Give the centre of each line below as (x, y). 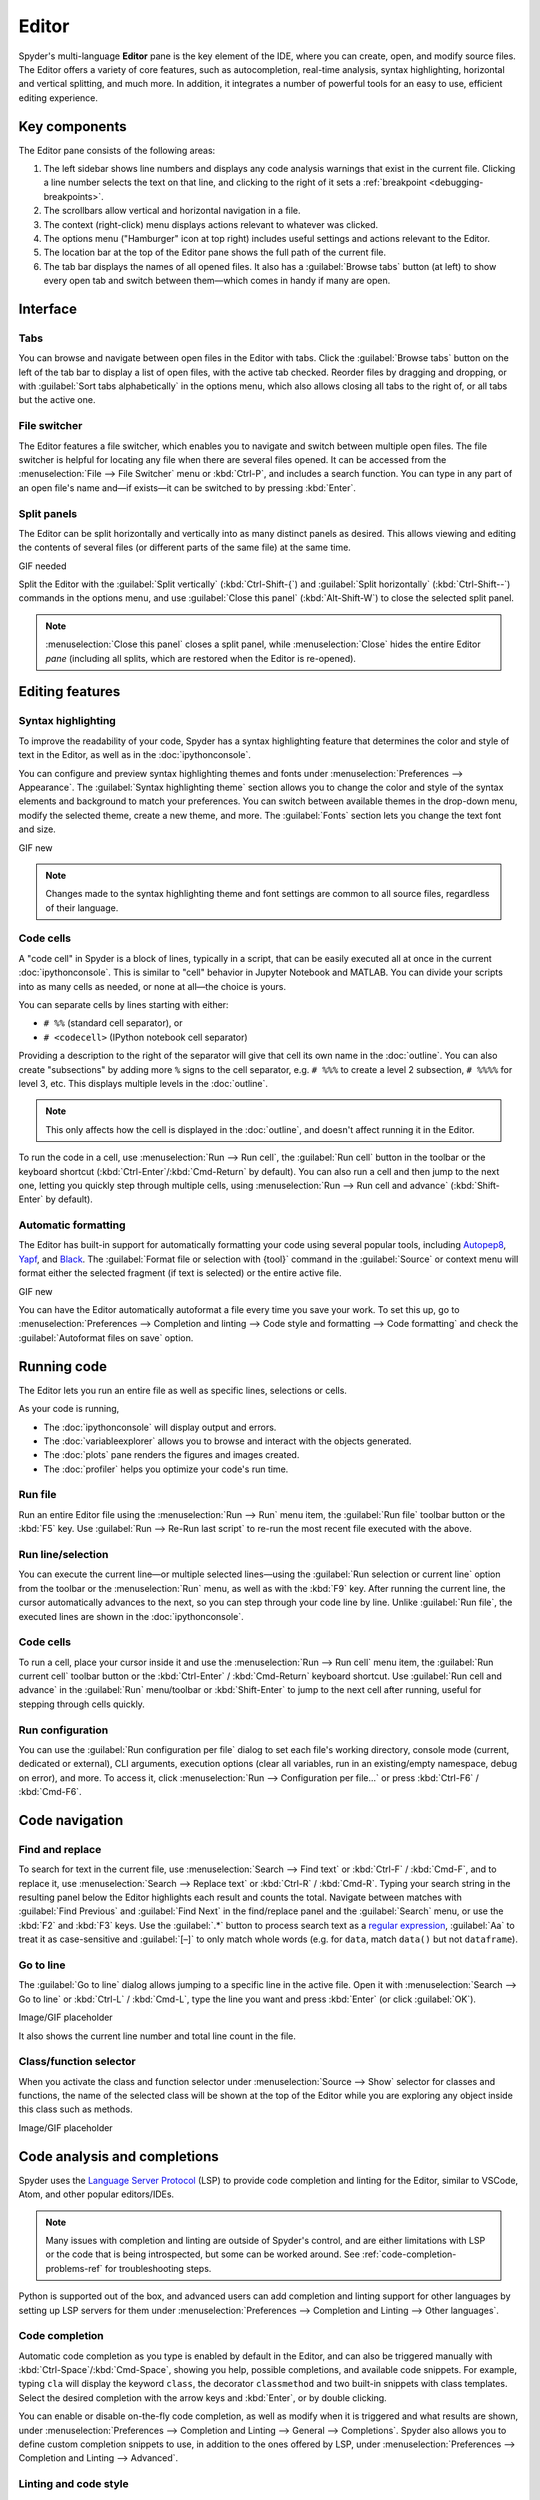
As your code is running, (69, 1409)
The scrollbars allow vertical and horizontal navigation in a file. (172, 211)
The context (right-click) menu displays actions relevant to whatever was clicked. (211, 224)
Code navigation (71, 1820)
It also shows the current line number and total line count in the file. (157, 2036)
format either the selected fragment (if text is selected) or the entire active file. (180, 1273)
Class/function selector (77, 2062)
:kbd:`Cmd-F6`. (50, 1792)
